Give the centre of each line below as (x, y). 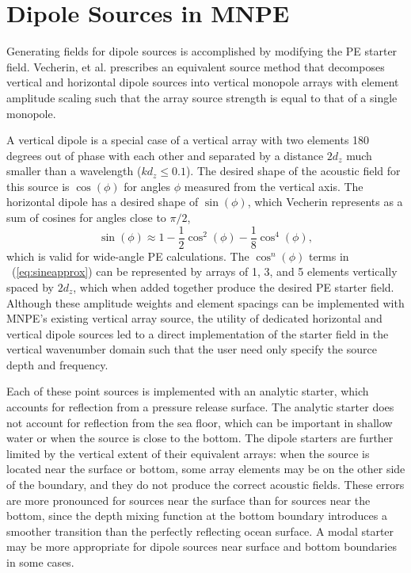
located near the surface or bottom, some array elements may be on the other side (206, 469)
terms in (329, 256)
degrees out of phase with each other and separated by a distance (165, 155)
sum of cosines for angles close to (86, 218)
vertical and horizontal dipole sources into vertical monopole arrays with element (203, 82)
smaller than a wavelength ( (74, 171)
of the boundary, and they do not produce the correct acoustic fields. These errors (205, 485)
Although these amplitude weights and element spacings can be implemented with (205, 302)
